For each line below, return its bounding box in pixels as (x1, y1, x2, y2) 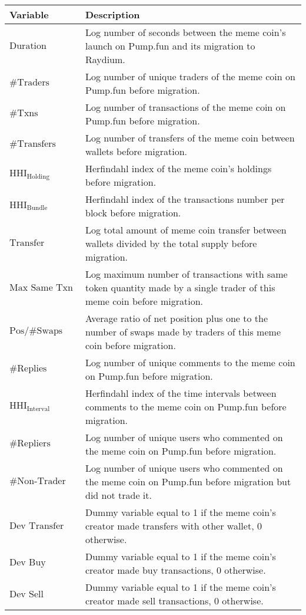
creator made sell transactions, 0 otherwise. (85, 594, 264, 607)
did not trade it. (85, 488, 152, 502)
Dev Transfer (9, 521, 64, 531)
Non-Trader (17, 476, 66, 486)
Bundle (26, 205, 48, 212)
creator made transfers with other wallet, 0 (85, 519, 262, 532)
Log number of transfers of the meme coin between (85, 131, 295, 144)
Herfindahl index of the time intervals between (85, 386, 277, 400)
